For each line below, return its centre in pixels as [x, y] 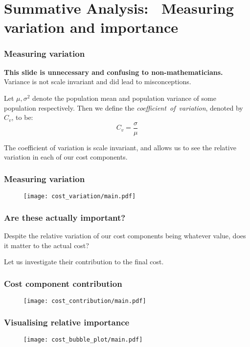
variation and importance [91, 27]
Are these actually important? [65, 217]
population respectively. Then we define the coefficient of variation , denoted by [124, 107]
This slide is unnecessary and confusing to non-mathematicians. [114, 72]
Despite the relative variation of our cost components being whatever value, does [125, 236]
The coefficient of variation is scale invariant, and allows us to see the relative [120, 147]
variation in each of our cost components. [66, 157]
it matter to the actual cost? [46, 245]
